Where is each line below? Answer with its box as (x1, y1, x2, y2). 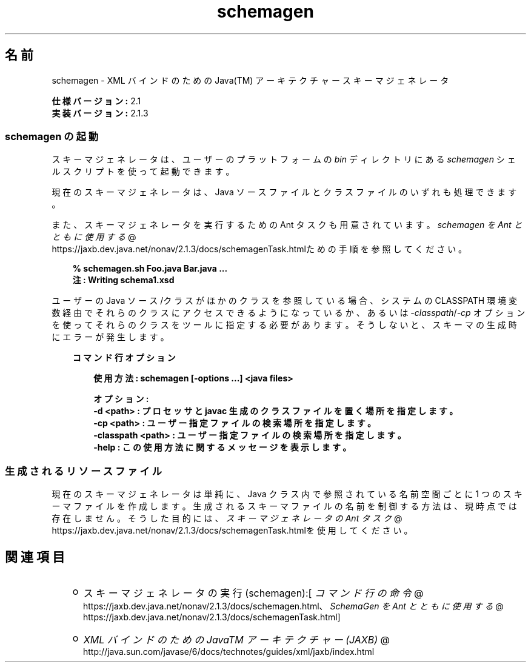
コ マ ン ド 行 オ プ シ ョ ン (72, 352, 176, 363)
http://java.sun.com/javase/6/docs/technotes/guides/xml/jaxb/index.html (83, 646, 375, 657)
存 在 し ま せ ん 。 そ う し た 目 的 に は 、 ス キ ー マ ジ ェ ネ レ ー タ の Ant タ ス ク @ (52, 513, 402, 524)
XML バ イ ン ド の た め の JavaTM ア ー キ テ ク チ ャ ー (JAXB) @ (83, 633, 390, 646)
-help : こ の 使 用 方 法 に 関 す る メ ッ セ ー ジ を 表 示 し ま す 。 (93, 442, 352, 453)
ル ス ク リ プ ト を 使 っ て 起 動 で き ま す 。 (52, 166, 235, 177)
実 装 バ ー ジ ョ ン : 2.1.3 (52, 107, 149, 118)
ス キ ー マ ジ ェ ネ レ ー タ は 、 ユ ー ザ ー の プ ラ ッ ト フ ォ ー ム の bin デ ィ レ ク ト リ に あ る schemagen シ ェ (52, 154, 516, 165)
